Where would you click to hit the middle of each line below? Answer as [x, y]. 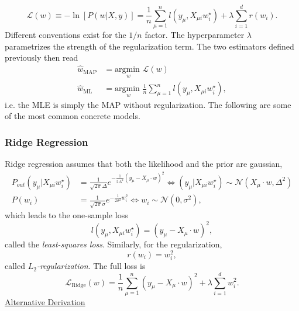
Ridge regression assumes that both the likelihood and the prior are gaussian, [144, 164]
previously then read [42, 57]
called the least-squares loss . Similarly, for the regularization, [114, 244]
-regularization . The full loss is [91, 266]
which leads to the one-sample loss [66, 215]
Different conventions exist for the [66, 35]
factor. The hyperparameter [195, 35]
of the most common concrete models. [73, 116]
